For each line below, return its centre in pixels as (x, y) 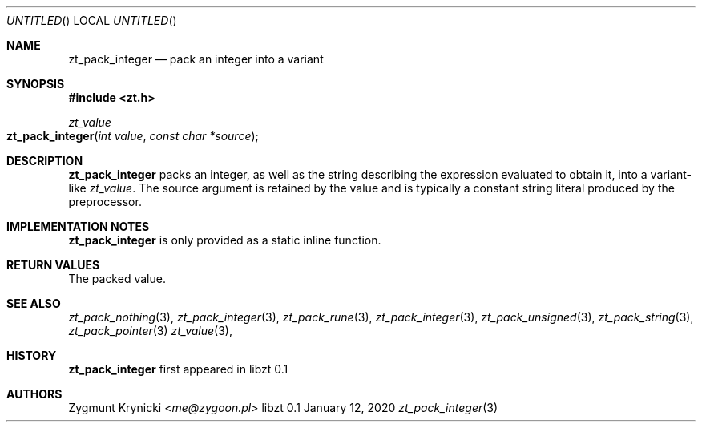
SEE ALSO (34, 303)
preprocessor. (105, 202)
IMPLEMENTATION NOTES (78, 226)
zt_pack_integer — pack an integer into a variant (196, 59)
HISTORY (32, 355)
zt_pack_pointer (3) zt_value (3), (150, 331)
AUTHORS (34, 394)
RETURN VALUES (53, 265)
